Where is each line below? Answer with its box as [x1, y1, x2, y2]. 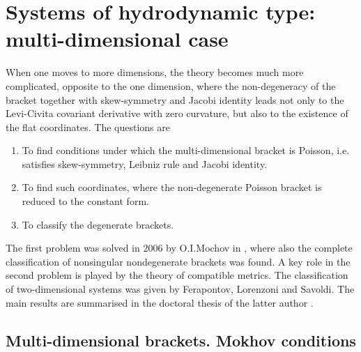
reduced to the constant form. [22, 194, 149, 208]
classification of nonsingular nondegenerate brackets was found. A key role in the [6, 254, 351, 268]
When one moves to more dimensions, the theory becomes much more [6, 65, 304, 79]
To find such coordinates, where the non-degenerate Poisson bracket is [22, 180, 322, 194]
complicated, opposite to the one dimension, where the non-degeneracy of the [6, 78, 336, 93]
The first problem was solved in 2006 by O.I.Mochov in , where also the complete [6, 240, 353, 255]
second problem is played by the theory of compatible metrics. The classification [6, 268, 348, 282]
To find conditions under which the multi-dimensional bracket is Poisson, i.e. [22, 143, 350, 158]
